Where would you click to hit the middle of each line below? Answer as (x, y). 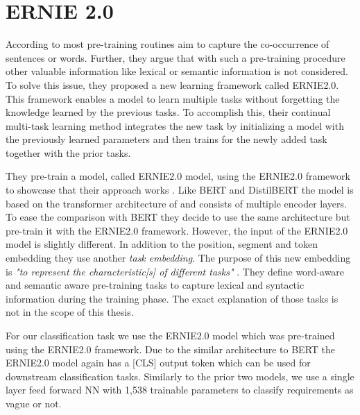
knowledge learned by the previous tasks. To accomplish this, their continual (168, 112)
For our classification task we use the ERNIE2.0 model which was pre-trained (170, 335)
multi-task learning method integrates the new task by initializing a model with (175, 125)
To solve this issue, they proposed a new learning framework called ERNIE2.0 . (172, 84)
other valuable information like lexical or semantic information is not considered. (177, 71)
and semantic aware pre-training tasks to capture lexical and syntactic (155, 285)
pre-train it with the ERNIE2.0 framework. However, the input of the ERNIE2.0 (177, 230)
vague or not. (34, 403)
